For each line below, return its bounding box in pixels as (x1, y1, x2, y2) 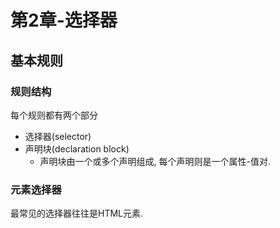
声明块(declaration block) (24, 142, 130, 155)
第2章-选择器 (10, 9, 118, 32)
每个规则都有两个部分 (10, 109, 98, 121)
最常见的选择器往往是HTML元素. (10, 207, 144, 220)
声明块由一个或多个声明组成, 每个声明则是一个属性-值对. (39, 155, 272, 167)
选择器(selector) (24, 130, 92, 142)
